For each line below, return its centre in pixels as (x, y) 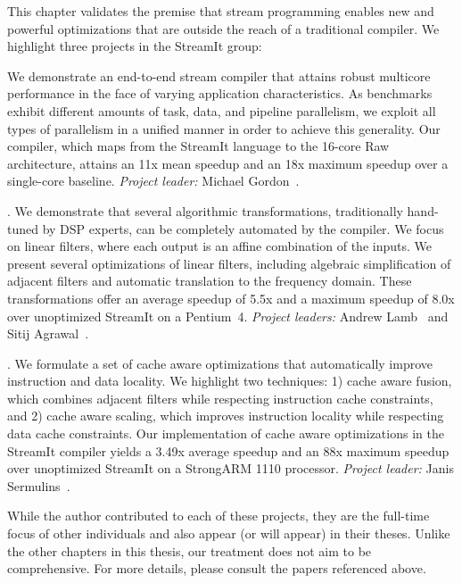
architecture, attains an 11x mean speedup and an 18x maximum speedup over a (228, 163)
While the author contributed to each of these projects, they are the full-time (219, 516)
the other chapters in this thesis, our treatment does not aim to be (190, 550)
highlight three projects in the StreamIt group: (135, 46)
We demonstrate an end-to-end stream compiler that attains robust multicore (219, 75)
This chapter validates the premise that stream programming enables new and (221, 11)
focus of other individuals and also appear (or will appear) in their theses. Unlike (229, 533)
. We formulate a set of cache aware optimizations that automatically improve (220, 363)
